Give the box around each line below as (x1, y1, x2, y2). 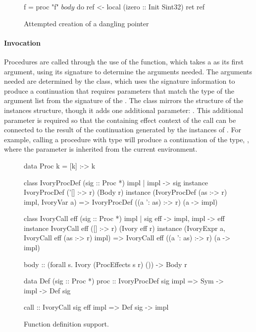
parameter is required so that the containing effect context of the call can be (4, 114, 236, 125)
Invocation (4, 37, 41, 48)
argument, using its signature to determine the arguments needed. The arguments (4, 66, 253, 76)
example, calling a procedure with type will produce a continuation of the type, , (4, 134, 249, 144)
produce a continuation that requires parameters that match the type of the (4, 85, 235, 96)
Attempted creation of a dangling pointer (24, 18, 149, 28)
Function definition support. (24, 319, 109, 329)
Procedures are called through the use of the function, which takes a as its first (4, 56, 244, 66)
